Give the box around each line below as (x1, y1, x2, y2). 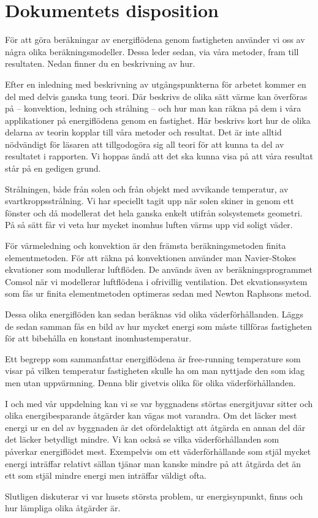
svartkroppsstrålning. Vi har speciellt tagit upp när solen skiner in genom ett (5, 194, 294, 207)
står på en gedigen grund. (5, 162, 101, 175)
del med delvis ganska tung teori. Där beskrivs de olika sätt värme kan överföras (5, 90, 308, 102)
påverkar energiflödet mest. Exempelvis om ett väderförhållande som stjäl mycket (5, 444, 311, 457)
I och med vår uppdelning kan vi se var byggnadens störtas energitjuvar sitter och (5, 397, 313, 409)
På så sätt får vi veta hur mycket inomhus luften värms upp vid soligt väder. (5, 218, 293, 231)
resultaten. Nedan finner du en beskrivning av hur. (5, 57, 195, 70)
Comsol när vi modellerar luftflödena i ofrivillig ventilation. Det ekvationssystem (5, 275, 308, 288)
